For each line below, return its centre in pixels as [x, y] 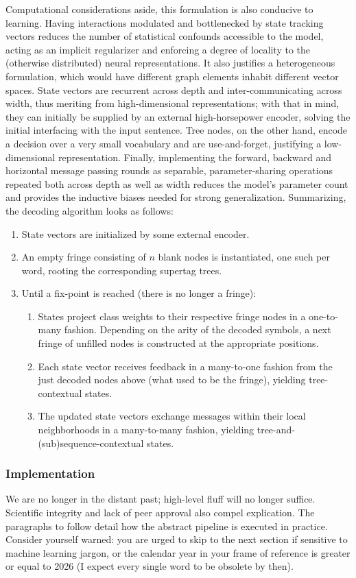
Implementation [50, 473]
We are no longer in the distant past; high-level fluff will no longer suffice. [161, 499]
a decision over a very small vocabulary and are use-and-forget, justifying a [164, 143]
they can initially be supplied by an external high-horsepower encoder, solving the [178, 116]
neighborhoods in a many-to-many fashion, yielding [146, 430]
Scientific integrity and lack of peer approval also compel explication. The [160, 513]
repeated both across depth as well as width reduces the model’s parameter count [177, 183]
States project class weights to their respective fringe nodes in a [172, 316]
